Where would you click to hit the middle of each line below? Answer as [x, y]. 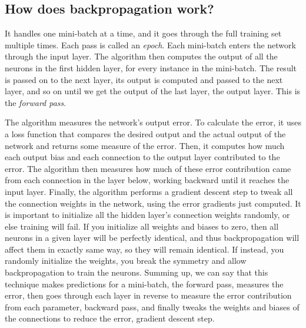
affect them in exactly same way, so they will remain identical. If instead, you [144, 249]
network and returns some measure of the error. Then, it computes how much [145, 145]
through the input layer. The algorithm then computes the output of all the [141, 56]
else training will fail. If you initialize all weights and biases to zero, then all [142, 226]
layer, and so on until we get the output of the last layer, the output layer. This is [153, 91]
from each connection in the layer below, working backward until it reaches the [147, 180]
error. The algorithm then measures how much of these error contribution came [148, 168]
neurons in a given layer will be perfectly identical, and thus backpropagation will [152, 238]
